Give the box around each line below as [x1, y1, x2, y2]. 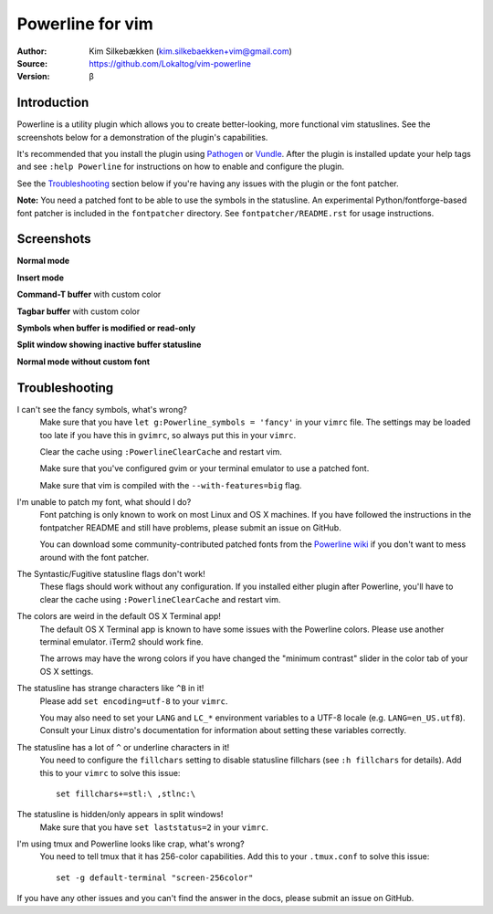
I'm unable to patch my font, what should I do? [16, 497, 192, 508]
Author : [16, 46, 47, 57]
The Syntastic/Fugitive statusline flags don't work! [16, 569, 205, 580]
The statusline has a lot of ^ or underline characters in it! [16, 741, 230, 752]
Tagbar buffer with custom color [16, 306, 141, 317]
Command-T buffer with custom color [16, 289, 162, 300]
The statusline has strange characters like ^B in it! [16, 683, 205, 694]
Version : [16, 71, 50, 82]
